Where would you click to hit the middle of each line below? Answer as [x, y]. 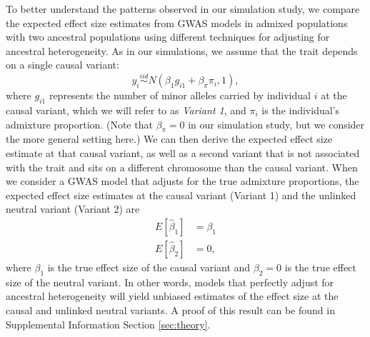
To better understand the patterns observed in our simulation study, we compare [183, 9]
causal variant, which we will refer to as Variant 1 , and [126, 110]
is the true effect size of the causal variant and [149, 267]
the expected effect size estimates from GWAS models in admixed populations [177, 22]
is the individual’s [301, 110]
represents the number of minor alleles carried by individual [180, 95]
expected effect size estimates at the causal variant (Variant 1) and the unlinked [181, 195]
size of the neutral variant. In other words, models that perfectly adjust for [170, 282]
